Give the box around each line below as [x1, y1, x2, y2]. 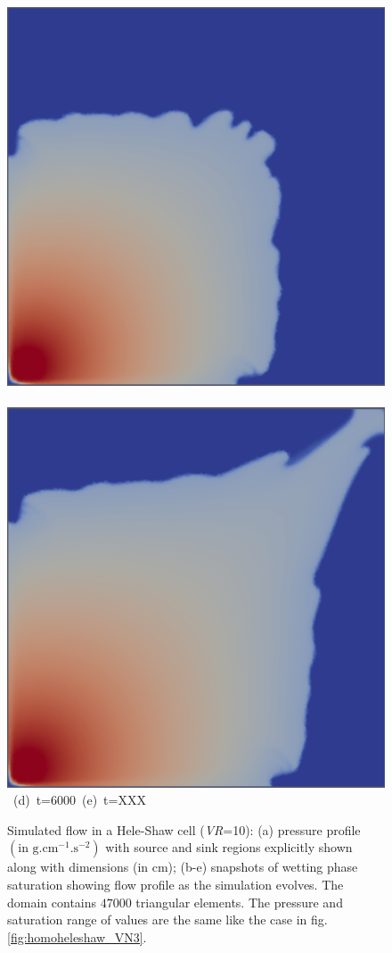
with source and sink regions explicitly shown [105, 838, 353, 857]
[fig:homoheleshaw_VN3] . [7, 927, 147, 946]
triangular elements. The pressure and [135, 892, 343, 911]
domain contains [7, 892, 97, 911]
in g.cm [18, 842, 59, 856]
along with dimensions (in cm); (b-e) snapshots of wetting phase [7, 857, 358, 876]
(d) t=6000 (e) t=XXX [12, 790, 146, 809]
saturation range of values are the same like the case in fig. [7, 910, 328, 929]
